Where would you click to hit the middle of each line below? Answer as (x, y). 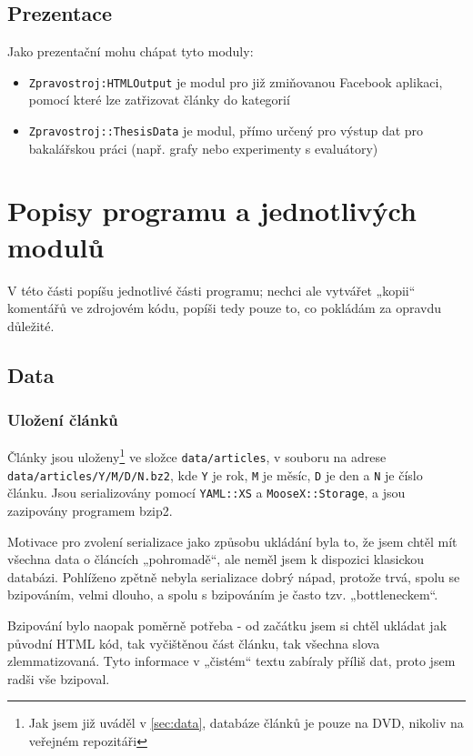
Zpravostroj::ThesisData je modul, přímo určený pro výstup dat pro (226, 131)
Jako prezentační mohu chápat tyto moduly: (131, 51)
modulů (56, 246)
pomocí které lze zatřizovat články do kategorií (159, 100)
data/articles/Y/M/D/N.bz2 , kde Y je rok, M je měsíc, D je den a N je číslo (215, 474)
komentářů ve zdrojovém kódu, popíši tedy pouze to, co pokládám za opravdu (224, 308)
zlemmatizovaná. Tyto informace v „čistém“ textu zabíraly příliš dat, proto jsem (231, 661)
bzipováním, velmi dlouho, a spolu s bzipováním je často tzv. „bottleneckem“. (223, 595)
